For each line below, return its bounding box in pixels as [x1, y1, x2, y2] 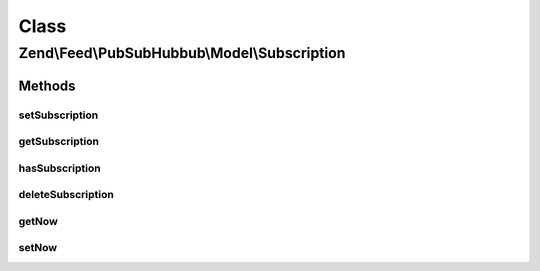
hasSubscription [18, 161, 101, 175]
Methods [18, 77, 76, 94]
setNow [18, 241, 58, 255]
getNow [18, 214, 59, 228]
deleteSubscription [18, 188, 114, 202]
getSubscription [18, 135, 100, 149]
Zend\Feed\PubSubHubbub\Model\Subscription [18, 44, 346, 62]
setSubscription [18, 108, 99, 122]
